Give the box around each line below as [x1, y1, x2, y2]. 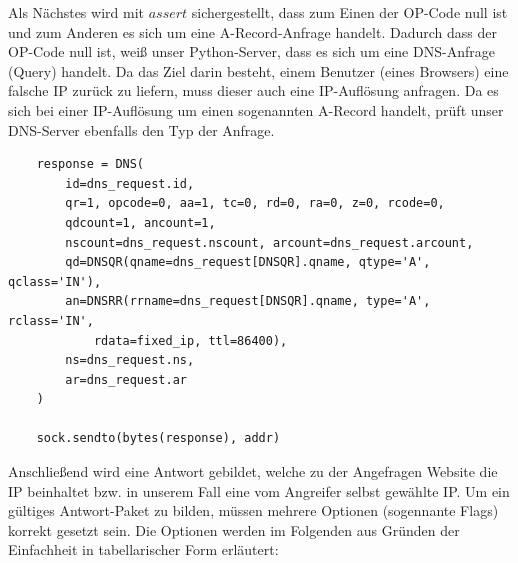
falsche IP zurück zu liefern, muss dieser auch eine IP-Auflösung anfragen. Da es [8, 80, 499, 101]
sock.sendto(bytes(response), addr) [36, 431, 281, 446]
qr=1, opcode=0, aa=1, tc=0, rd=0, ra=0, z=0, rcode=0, [65, 196, 445, 211]
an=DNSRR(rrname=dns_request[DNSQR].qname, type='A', [65, 294, 431, 309]
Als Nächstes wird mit [8, 2, 144, 22]
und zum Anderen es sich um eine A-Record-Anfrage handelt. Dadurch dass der [8, 21, 497, 42]
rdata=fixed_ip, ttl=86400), [93, 333, 288, 348]
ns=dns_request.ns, [65, 353, 195, 368]
